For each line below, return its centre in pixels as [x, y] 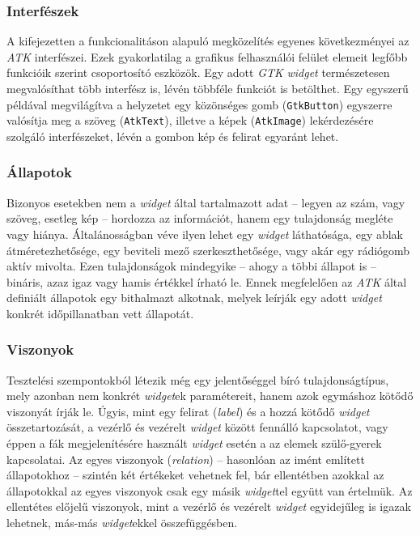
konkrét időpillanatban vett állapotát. [100, 313]
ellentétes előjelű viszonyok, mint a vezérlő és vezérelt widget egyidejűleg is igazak [209, 506]
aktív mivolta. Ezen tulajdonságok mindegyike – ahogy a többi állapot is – [191, 266]
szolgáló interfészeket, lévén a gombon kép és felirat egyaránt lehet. [173, 136]
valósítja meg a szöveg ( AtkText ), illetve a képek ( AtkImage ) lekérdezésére [190, 120]
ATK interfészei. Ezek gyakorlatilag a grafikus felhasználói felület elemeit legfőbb [207, 56]
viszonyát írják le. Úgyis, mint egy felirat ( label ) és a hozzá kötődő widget [188, 411]
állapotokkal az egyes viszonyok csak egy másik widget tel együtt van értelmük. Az [210, 490]
